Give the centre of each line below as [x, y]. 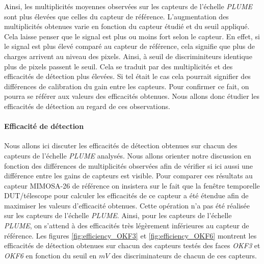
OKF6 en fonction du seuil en [50, 255]
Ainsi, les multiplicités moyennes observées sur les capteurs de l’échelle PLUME [128, 6]
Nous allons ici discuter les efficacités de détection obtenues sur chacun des [121, 146]
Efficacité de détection [44, 126]
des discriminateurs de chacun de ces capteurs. [184, 255]
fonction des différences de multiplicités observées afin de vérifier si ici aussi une [128, 165]
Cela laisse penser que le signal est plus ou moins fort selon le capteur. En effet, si [132, 36]
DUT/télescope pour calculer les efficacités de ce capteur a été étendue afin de [126, 195]
